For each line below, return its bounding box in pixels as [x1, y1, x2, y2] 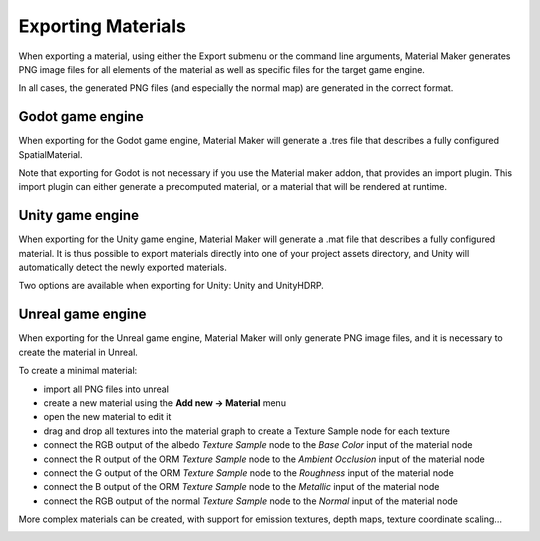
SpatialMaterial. [18, 148, 83, 160]
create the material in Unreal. [18, 346, 139, 358]
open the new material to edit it [43, 411, 172, 423]
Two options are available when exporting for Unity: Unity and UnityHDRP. [18, 280, 324, 292]
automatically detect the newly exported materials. [18, 261, 227, 274]
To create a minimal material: [18, 365, 138, 377]
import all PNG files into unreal [43, 383, 170, 395]
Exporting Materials [18, 15, 187, 37]
